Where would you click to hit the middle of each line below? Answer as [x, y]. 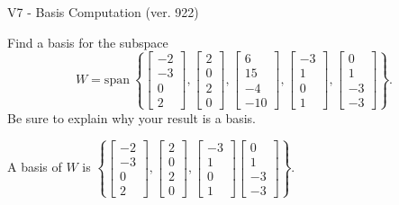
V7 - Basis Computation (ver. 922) [103, 12]
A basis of [35, 167]
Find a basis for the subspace [88, 42]
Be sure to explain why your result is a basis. [132, 117]
